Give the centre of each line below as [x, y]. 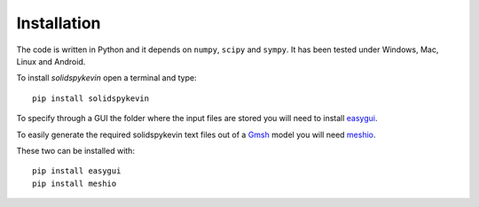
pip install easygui [77, 171]
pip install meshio [75, 183]
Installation [59, 23]
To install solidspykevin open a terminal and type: [106, 78]
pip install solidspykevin [91, 98]
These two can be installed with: [75, 150]
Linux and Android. [51, 61]
